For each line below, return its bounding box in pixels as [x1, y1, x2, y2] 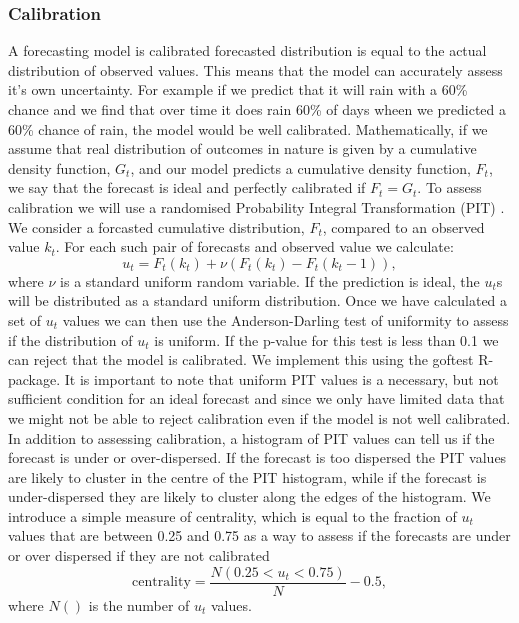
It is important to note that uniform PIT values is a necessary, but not [64, 368, 499, 389]
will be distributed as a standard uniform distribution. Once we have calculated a [8, 290, 508, 311]
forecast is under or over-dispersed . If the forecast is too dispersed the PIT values [8, 447, 507, 468]
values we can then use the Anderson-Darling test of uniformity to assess [62, 309, 509, 330]
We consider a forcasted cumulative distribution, [8, 216, 305, 237]
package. [8, 368, 61, 389]
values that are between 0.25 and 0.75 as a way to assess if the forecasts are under [8, 525, 511, 546]
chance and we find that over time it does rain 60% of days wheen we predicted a [8, 99, 506, 119]
